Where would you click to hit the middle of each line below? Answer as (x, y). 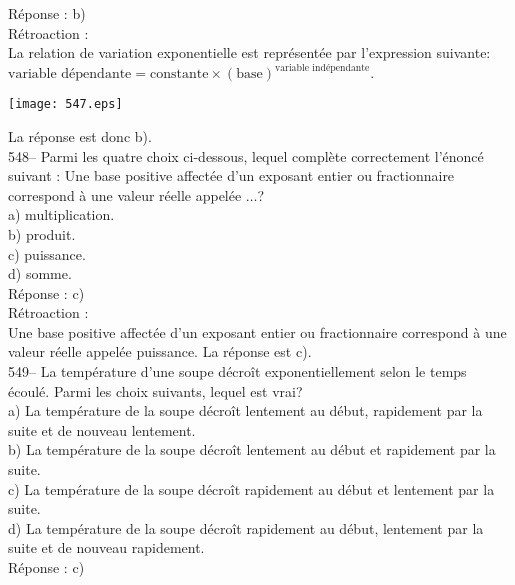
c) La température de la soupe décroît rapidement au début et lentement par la (251, 488)
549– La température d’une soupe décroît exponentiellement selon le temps (237, 371)
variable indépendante (322, 67)
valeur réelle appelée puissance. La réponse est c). (160, 351)
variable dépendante (70, 74)
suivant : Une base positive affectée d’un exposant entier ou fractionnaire (231, 175)
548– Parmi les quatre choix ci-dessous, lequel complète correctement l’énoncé (246, 155)
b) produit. (42, 233)
